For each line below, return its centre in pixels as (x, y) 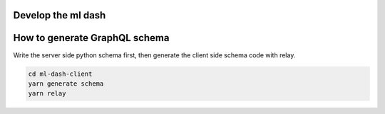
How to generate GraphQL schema (91, 38)
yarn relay (47, 93)
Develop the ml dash (60, 15)
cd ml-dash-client (60, 74)
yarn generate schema (66, 84)
